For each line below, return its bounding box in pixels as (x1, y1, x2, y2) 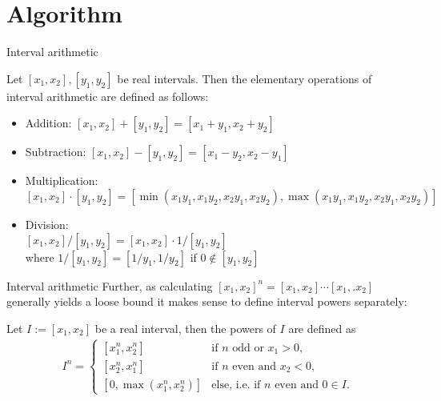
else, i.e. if (211, 379, 261, 391)
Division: (25, 215, 69, 232)
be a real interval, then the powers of (94, 319, 276, 336)
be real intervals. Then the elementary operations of (117, 70, 372, 86)
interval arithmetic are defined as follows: (6, 87, 209, 104)
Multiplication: (25, 172, 98, 189)
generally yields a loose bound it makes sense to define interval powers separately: (6, 293, 407, 310)
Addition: (25, 114, 72, 131)
